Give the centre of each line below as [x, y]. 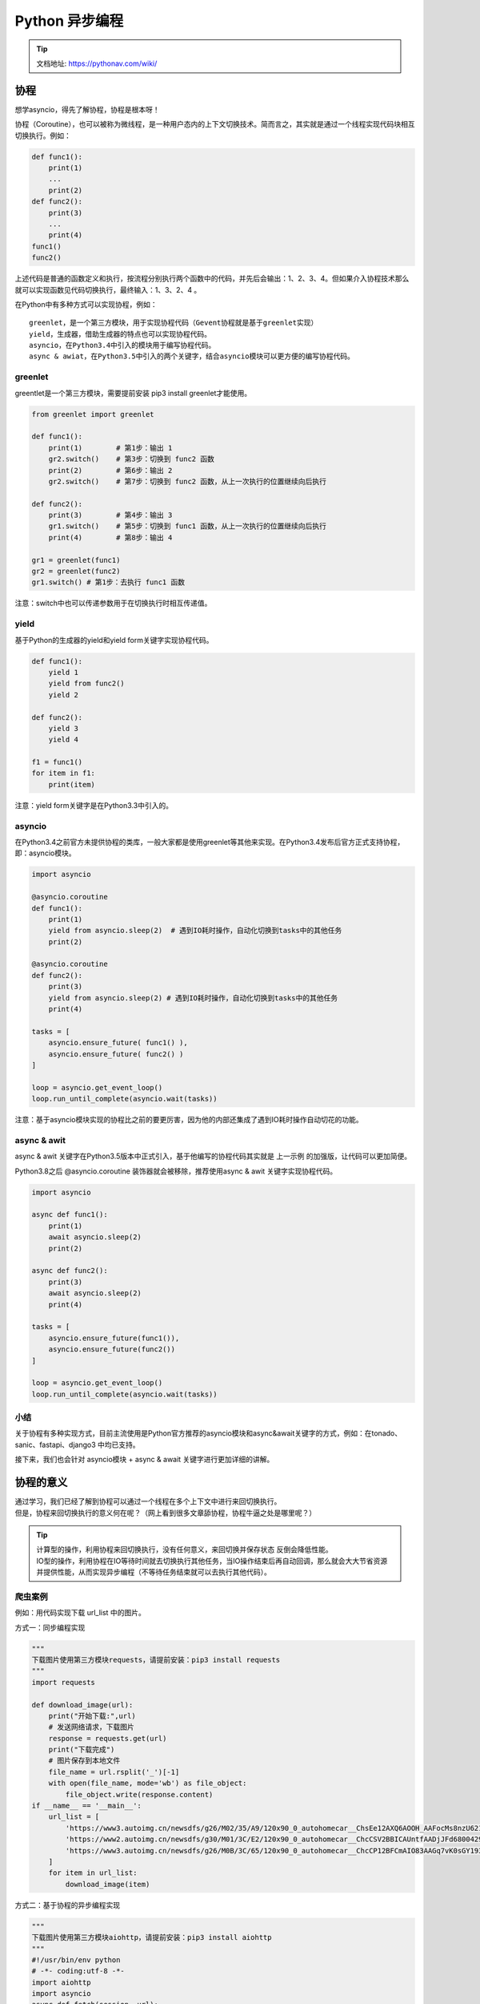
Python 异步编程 [69, 21]
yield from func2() [87, 684]
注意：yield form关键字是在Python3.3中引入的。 [94, 805]
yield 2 [64, 695]
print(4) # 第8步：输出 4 [110, 537]
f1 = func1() [57, 762]
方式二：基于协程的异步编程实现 [67, 1905]
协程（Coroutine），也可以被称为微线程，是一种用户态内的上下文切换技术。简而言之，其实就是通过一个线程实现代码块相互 [215, 124]
